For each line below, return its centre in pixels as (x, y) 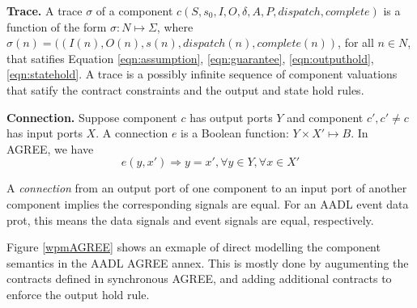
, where (175, 26)
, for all (356, 42)
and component (325, 117)
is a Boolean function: (235, 133)
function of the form (57, 26)
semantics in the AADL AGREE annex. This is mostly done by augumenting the (208, 262)
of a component (134, 11)
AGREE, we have (50, 148)
